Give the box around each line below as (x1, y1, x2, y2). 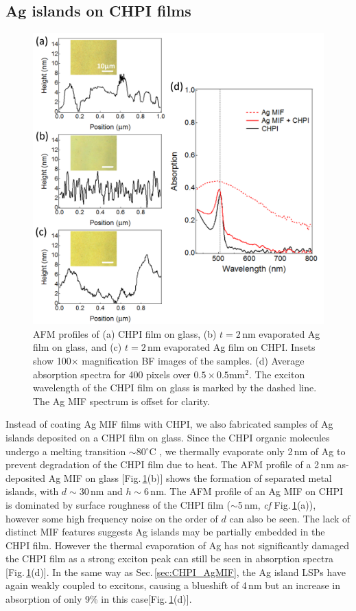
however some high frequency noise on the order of (5, 511, 218, 525)
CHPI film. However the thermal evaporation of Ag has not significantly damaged (5, 538, 349, 552)
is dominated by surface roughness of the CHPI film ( (5, 497, 231, 511)
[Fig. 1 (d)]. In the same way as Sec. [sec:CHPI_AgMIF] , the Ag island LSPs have (5, 564, 346, 579)
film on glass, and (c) (33, 340, 122, 354)
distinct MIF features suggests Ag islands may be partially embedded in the (5, 524, 325, 539)
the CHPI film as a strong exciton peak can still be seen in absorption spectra (5, 551, 333, 566)
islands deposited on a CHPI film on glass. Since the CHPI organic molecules (5, 430, 330, 444)
